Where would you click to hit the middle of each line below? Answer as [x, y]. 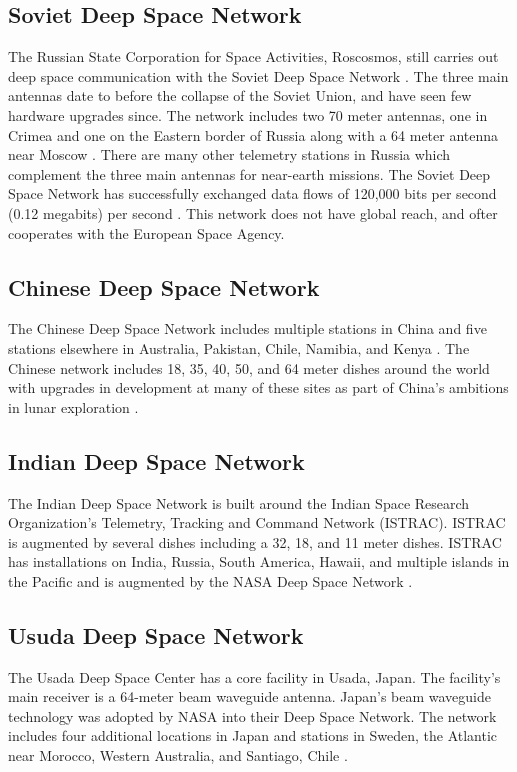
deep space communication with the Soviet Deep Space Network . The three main [258, 75]
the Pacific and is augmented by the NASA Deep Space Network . [210, 580]
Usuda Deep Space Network [156, 634]
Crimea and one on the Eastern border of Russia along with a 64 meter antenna [253, 134]
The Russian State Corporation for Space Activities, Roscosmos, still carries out [253, 56]
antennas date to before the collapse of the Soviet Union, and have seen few [240, 95]
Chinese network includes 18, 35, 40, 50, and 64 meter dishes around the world [249, 367]
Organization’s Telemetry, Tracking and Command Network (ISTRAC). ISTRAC [257, 522]
